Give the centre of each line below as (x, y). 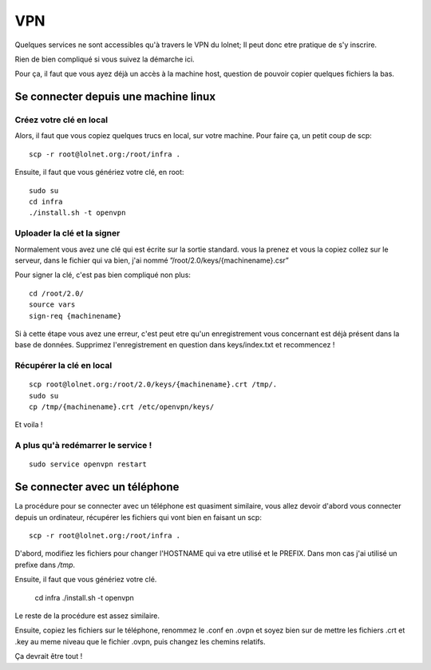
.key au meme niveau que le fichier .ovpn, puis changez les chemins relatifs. (140, 641)
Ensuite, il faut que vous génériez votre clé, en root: (99, 172)
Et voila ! (29, 425)
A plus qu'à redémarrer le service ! (83, 446)
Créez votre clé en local (61, 120)
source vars (52, 305)
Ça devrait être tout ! (49, 656)
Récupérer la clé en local (63, 366)
